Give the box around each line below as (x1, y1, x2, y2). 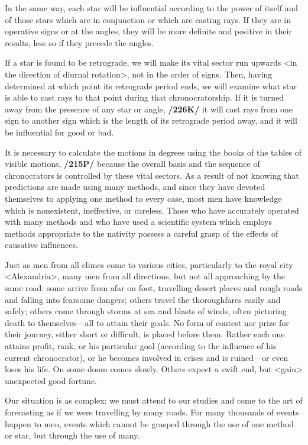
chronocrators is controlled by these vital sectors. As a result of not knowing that (5, 169, 299, 181)
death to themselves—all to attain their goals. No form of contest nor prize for (5, 316, 289, 328)
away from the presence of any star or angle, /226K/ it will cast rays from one (5, 102, 293, 115)
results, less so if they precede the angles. (5, 36, 154, 49)
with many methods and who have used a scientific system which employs (5, 215, 272, 228)
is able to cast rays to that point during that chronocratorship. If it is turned (5, 91, 284, 104)
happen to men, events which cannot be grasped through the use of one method (5, 417, 294, 430)
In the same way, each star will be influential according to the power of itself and (5, 2, 299, 14)
